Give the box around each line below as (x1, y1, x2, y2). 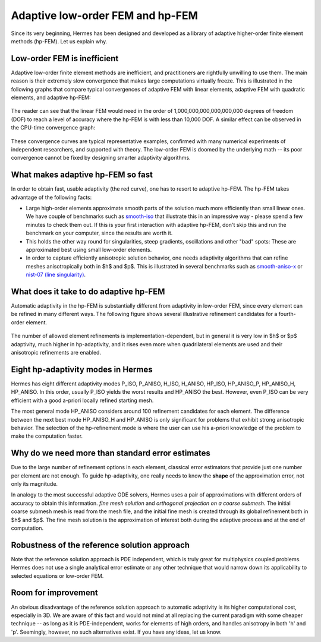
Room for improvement (11, 588, 98, 598)
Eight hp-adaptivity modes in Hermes (11, 364, 153, 374)
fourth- (278, 311, 297, 318)
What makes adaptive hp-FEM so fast (11, 170, 153, 180)
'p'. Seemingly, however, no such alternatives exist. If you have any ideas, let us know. (11, 628, 222, 635)
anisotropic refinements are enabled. (11, 349, 101, 356)
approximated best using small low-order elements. (26, 246, 152, 253)
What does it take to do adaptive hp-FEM (11, 286, 165, 296)
